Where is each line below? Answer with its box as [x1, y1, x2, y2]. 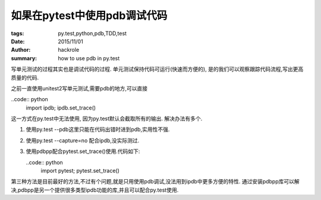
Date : [11, 37, 25, 45]
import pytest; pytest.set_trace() [40, 167, 120, 174]
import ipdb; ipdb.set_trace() [26, 104, 96, 111]
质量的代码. [11, 74, 39, 81]
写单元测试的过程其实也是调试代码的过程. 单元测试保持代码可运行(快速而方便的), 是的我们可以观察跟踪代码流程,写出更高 [11, 65, 304, 73]
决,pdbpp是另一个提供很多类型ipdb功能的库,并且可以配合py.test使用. [11, 186, 179, 193]
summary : [11, 54, 37, 62]
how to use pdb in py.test [58, 54, 120, 62]
